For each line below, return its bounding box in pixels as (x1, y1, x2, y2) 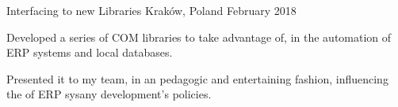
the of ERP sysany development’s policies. (6, 86, 212, 102)
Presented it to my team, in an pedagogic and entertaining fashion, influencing (6, 70, 388, 87)
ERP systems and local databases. (6, 44, 173, 61)
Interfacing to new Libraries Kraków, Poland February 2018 (6, 2, 297, 18)
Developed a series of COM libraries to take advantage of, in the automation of (6, 28, 392, 45)
